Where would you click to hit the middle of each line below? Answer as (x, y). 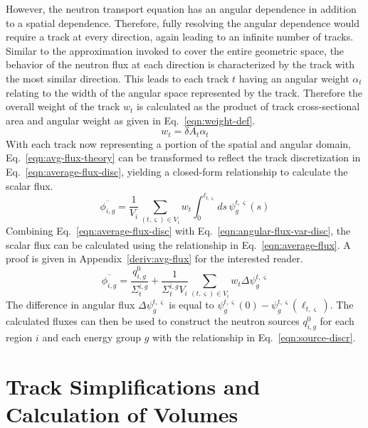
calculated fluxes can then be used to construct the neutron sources (153, 321)
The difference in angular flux (70, 305)
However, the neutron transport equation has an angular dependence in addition (181, 9)
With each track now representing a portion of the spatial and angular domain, (178, 143)
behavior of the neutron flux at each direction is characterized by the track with (180, 64)
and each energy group (92, 337)
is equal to (191, 305)
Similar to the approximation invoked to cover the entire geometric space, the (175, 50)
